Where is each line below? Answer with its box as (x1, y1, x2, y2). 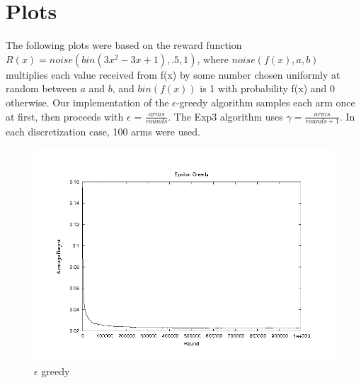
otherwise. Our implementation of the (6, 94, 169, 109)
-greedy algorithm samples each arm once (176, 94, 355, 109)
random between (6, 81, 77, 96)
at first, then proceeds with (6, 109, 124, 123)
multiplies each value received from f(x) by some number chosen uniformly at (6, 67, 340, 82)
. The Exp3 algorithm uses (168, 109, 283, 123)
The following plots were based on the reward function (6, 38, 242, 52)
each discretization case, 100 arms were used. (6, 124, 200, 139)
